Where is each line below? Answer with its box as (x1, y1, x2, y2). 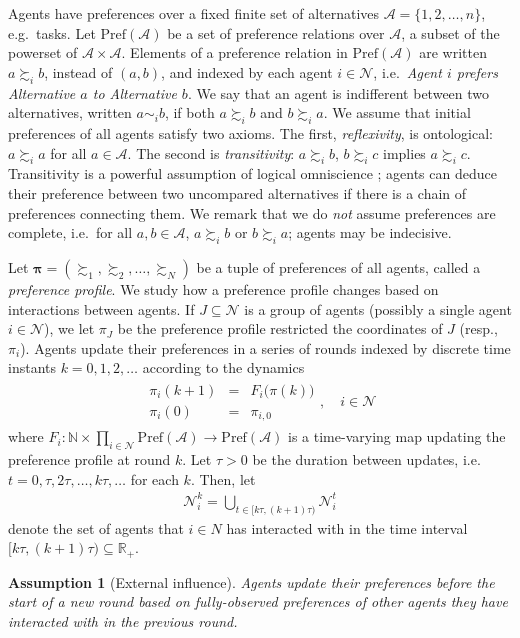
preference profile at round (8, 449, 171, 470)
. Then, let (190, 468, 256, 489)
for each (130, 468, 179, 489)
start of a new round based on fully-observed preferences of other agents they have (8, 591, 508, 612)
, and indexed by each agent (161, 61, 333, 82)
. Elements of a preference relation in (121, 42, 348, 63)
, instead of (44, 61, 113, 82)
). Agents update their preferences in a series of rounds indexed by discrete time (20, 337, 511, 358)
